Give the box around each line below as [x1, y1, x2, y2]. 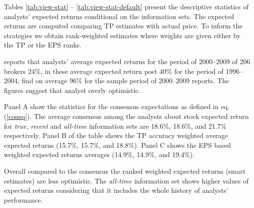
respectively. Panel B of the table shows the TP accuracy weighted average [4, 130, 228, 140]
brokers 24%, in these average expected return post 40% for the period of [4, 66, 224, 76]
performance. [4, 194, 43, 205]
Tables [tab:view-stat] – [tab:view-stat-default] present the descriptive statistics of [4, 1, 249, 11]
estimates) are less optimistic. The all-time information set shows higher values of [4, 175, 249, 185]
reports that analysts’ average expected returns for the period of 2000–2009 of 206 [4, 56, 251, 66]
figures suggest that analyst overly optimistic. [4, 85, 140, 95]
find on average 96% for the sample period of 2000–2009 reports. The [22, 75, 230, 86]
